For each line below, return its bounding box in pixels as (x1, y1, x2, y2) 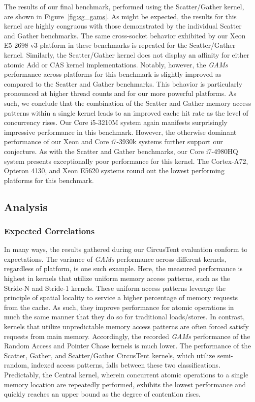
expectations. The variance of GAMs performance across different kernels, (4, 253, 226, 264)
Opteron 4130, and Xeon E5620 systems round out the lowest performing (4, 165, 224, 176)
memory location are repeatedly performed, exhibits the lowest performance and (4, 379, 246, 389)
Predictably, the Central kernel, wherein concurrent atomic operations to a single (4, 370, 249, 379)
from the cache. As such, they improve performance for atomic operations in (4, 302, 234, 312)
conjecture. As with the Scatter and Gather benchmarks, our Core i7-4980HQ (4, 146, 238, 156)
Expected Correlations (4, 224, 95, 237)
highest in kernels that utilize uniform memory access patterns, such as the (4, 273, 230, 283)
